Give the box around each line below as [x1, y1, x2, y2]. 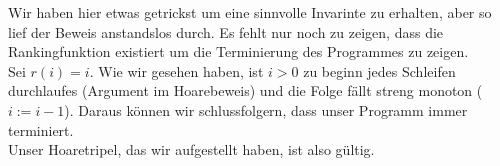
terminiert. [8, 119, 74, 140]
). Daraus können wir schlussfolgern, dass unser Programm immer [64, 99, 468, 120]
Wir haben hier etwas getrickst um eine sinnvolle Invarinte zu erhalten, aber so [8, 2, 492, 22]
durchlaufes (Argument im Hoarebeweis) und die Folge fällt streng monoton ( [8, 80, 483, 101]
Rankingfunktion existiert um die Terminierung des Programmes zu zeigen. [8, 41, 469, 62]
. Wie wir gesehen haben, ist [89, 60, 264, 81]
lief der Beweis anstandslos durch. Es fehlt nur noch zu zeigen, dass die [8, 21, 444, 42]
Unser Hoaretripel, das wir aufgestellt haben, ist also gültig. [8, 139, 375, 160]
